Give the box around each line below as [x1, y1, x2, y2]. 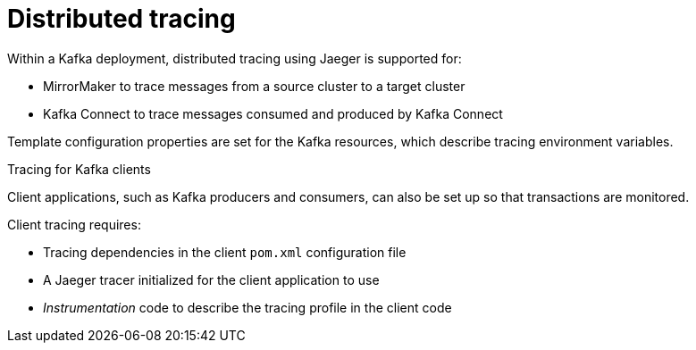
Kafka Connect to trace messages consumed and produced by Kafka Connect [43, 105, 503, 121]
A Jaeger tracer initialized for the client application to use [43, 271, 380, 287]
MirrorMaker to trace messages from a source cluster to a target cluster [43, 78, 465, 94]
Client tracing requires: [7, 216, 141, 232]
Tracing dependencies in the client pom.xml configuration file [43, 244, 407, 260]
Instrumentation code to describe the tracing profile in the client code [43, 299, 452, 315]
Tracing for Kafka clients [7, 161, 151, 177]
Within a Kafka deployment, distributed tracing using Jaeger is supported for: [7, 50, 462, 66]
